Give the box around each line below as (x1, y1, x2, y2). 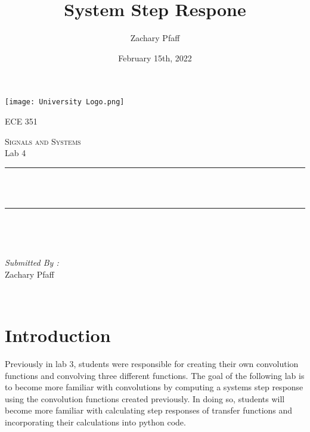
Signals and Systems (5, 135, 81, 147)
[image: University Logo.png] (5, 98, 125, 107)
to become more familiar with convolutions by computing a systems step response (5, 381, 303, 393)
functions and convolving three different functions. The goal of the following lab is (5, 369, 305, 381)
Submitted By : (5, 256, 59, 269)
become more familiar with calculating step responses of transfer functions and (5, 404, 293, 417)
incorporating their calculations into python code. (5, 416, 186, 428)
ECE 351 (5, 114, 38, 127)
